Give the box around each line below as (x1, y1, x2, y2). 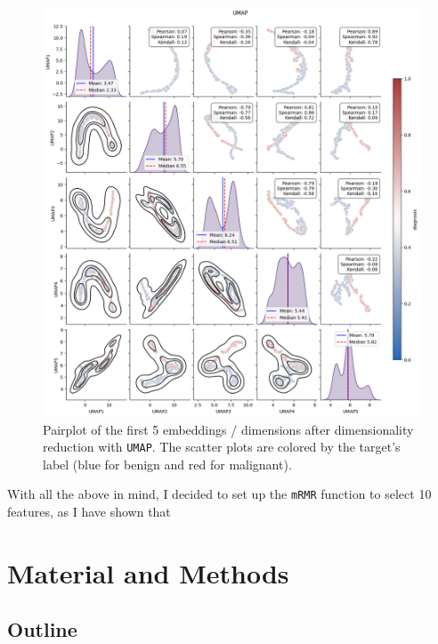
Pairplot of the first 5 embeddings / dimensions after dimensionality (43, 420, 414, 438)
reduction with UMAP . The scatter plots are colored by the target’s (43, 437, 401, 456)
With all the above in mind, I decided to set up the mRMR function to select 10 (7, 485, 432, 503)
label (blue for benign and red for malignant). (43, 454, 292, 473)
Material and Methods (7, 554, 289, 591)
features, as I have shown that (7, 502, 171, 521)
